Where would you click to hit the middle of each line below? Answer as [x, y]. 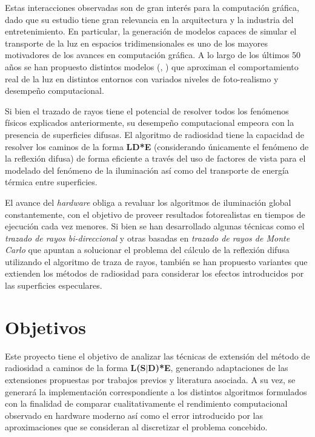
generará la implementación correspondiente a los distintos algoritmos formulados [156, 391]
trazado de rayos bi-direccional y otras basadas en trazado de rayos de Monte [148, 238]
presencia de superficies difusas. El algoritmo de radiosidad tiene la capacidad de [154, 134]
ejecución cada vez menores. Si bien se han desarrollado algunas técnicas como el [155, 226]
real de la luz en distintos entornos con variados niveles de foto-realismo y [142, 78]
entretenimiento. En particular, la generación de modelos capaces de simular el [151, 31]
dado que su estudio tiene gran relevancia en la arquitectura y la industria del [149, 19]
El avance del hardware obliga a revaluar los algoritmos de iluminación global [148, 202]
